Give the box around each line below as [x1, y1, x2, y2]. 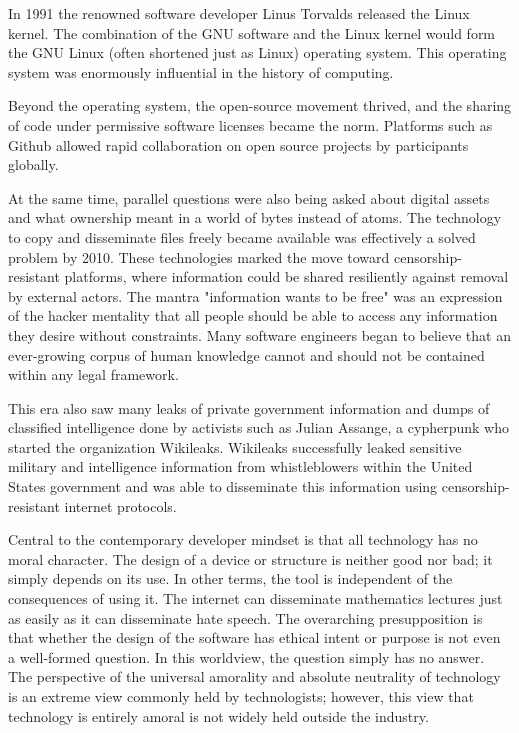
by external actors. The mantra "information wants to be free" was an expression [8, 285, 503, 306]
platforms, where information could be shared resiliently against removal [64, 266, 509, 287]
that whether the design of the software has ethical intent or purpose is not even [8, 627, 501, 648]
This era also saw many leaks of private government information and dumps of [8, 397, 490, 418]
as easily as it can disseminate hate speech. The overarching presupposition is [8, 607, 483, 628]
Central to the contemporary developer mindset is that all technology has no [8, 529, 478, 550]
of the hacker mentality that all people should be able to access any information [8, 305, 498, 326]
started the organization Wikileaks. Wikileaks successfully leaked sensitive [8, 436, 462, 457]
